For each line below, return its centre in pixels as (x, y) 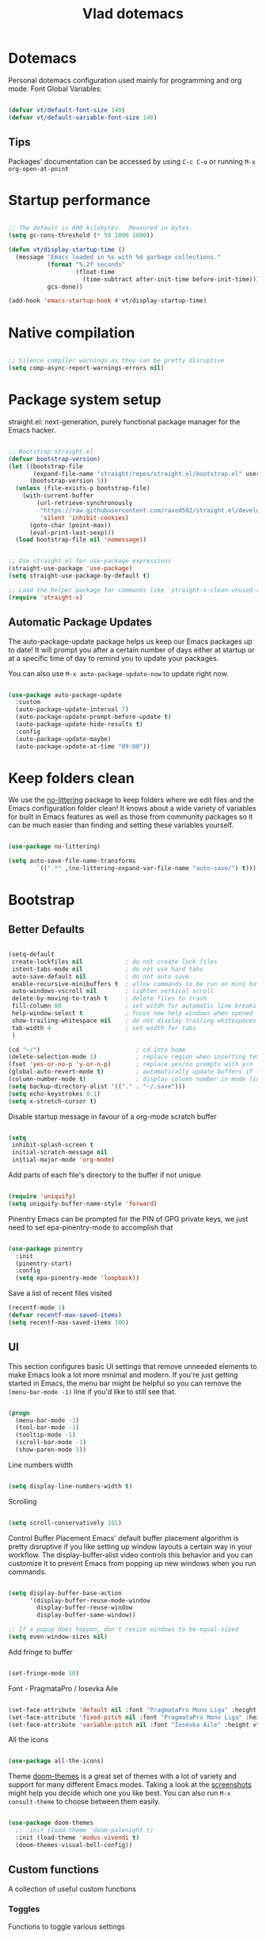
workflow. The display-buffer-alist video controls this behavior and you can (131, 1555)
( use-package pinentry (46, 1249)
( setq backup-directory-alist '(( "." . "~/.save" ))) (97, 1086)
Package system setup (85, 400)
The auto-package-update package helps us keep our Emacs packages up (131, 641)
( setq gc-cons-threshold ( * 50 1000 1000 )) (81, 236)
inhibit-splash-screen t (52, 1145)
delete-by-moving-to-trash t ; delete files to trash (109, 998)
